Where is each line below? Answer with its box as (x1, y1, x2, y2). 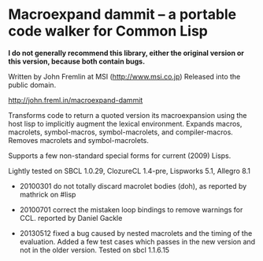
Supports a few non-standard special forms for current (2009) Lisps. (8, 151, 232, 160)
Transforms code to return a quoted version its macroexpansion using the (8, 110, 247, 119)
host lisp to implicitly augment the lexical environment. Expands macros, (8, 119, 243, 128)
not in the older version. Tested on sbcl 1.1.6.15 (19, 245, 170, 255)
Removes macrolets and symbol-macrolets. (8, 135, 150, 145)
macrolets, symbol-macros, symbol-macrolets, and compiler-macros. (8, 127, 234, 137)
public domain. (8, 80, 57, 90)
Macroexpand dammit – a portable (8, 6, 237, 24)
